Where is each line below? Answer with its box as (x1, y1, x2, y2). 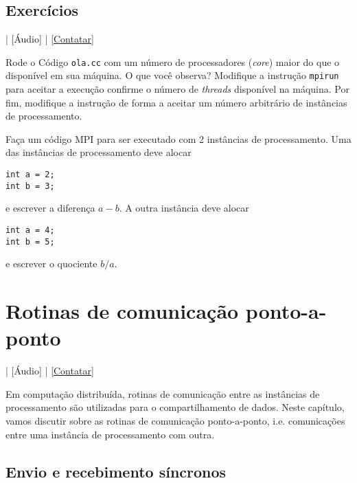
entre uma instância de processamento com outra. (5, 427, 215, 441)
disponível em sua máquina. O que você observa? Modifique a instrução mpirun (5, 68, 339, 82)
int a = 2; (5, 170, 55, 180)
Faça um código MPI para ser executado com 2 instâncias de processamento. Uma (5, 131, 352, 146)
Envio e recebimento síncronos (5, 460, 227, 482)
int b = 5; (5, 236, 55, 247)
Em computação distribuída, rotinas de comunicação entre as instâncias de (5, 386, 320, 401)
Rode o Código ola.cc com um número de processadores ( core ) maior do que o (5, 54, 340, 69)
